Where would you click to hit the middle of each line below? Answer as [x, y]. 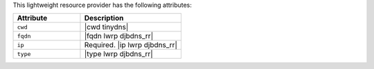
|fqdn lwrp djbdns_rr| [119, 36]
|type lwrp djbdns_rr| [119, 54]
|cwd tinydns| [106, 27]
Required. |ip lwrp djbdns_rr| [131, 45]
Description [104, 18]
